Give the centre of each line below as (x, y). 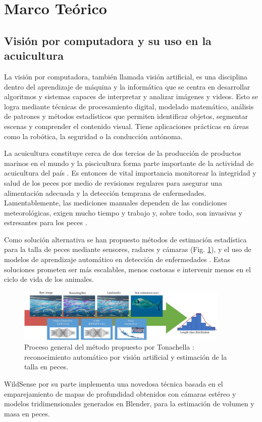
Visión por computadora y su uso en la (108, 40)
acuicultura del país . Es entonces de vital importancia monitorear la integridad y (130, 173)
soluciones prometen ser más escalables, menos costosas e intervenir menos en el (127, 269)
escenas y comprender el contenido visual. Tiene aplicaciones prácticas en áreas (126, 126)
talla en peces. (46, 367)
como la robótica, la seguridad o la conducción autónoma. (93, 136)
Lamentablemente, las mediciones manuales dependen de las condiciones (116, 203)
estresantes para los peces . (46, 222)
